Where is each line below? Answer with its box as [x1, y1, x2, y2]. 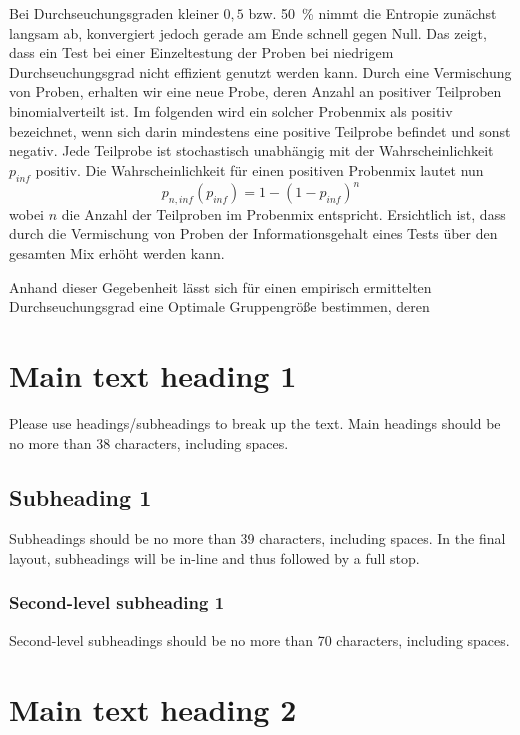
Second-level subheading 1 [9, 590, 225, 615]
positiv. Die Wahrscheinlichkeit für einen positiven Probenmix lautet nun [35, 159, 484, 180]
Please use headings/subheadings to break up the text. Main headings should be [9, 412, 501, 433]
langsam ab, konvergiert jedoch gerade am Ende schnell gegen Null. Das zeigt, [9, 22, 487, 43]
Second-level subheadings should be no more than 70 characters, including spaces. [9, 629, 510, 650]
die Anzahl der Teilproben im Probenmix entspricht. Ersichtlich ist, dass [61, 203, 506, 224]
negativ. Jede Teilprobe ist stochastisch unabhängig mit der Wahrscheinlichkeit [9, 140, 494, 161]
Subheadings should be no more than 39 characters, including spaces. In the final [9, 528, 506, 549]
